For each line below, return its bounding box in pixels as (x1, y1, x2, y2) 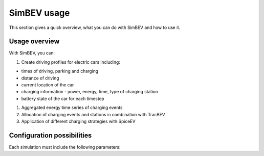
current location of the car (21, 82, 74, 88)
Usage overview (9, 37, 60, 46)
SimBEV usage (9, 7, 70, 18)
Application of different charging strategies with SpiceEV (21, 118, 136, 124)
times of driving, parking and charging (21, 68, 99, 74)
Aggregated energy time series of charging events (21, 104, 123, 110)
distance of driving (21, 75, 60, 81)
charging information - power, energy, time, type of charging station (21, 89, 158, 95)
